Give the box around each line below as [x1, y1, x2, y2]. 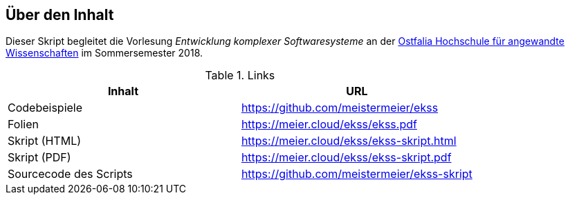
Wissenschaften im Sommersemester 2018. [6, 47, 203, 59]
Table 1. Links [205, 68, 275, 83]
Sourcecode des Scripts [8, 167, 133, 181]
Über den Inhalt [6, 6, 114, 23]
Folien [8, 117, 39, 132]
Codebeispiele [8, 101, 83, 115]
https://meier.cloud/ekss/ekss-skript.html [241, 134, 457, 148]
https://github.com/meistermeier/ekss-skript [241, 167, 472, 181]
